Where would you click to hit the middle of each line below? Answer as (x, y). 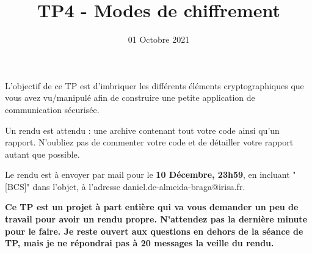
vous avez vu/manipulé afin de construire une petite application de (130, 97)
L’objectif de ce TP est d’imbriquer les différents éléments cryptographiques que (154, 85)
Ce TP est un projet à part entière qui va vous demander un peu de (152, 207)
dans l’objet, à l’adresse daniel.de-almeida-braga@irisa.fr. (139, 186)
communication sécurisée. (52, 109)
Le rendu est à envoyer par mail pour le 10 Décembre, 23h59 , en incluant (147, 174)
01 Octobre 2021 (159, 39)
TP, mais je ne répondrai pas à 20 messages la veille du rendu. (140, 243)
